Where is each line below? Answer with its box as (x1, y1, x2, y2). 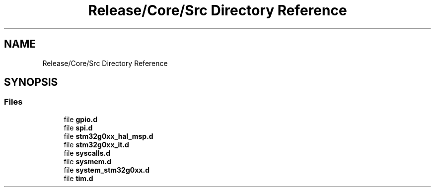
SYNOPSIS (4, 76, 58, 89)
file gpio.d (64, 115, 98, 124)
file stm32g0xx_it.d (64, 140, 129, 149)
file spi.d (64, 123, 93, 132)
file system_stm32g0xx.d (64, 165, 149, 174)
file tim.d (64, 174, 93, 183)
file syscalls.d (64, 148, 110, 157)
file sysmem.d (64, 157, 111, 166)
